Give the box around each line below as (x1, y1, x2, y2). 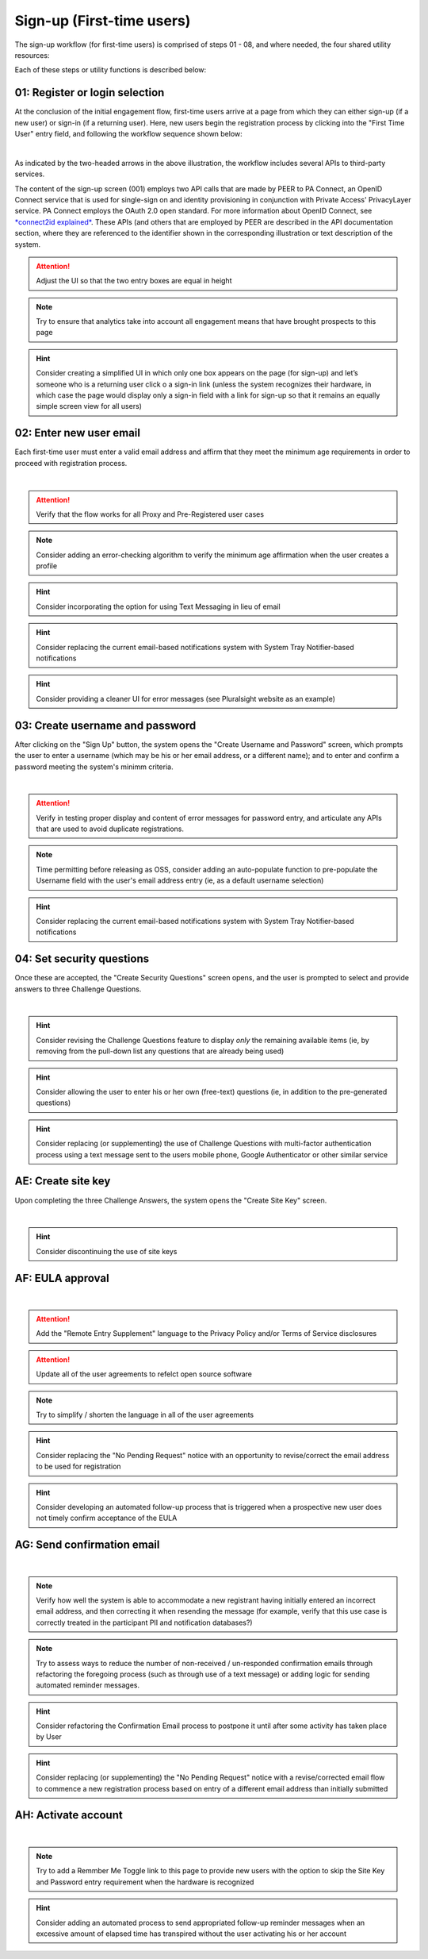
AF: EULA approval (14, 1271, 110, 1285)
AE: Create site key (14, 1175, 111, 1188)
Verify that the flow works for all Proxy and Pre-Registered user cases (36, 509, 265, 519)
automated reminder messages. (36, 1680, 140, 1690)
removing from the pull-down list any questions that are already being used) (36, 1046, 285, 1056)
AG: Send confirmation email (14, 1538, 160, 1552)
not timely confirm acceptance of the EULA (36, 1513, 178, 1523)
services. (14, 169, 45, 179)
